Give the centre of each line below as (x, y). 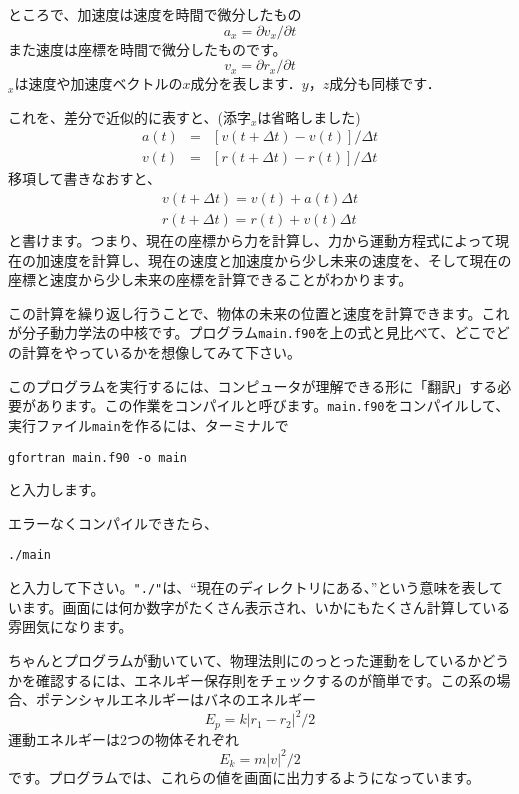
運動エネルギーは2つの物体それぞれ (123, 738)
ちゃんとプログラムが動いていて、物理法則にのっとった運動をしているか (245, 659)
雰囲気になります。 (70, 626)
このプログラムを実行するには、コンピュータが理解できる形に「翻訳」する (253, 385)
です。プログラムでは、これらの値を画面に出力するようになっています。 (244, 776)
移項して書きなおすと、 (85, 178)
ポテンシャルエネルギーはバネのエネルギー (175, 699)
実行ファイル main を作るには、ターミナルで (148, 424)
